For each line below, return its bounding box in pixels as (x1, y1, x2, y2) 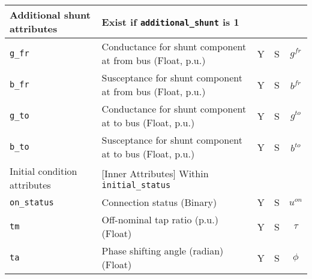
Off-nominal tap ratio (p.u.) (101, 213, 218, 226)
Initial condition (10, 164, 77, 178)
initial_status (101, 180, 171, 190)
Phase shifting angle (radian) (101, 244, 224, 257)
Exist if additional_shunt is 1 (101, 14, 239, 29)
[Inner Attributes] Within (101, 166, 209, 180)
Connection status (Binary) (101, 195, 217, 209)
